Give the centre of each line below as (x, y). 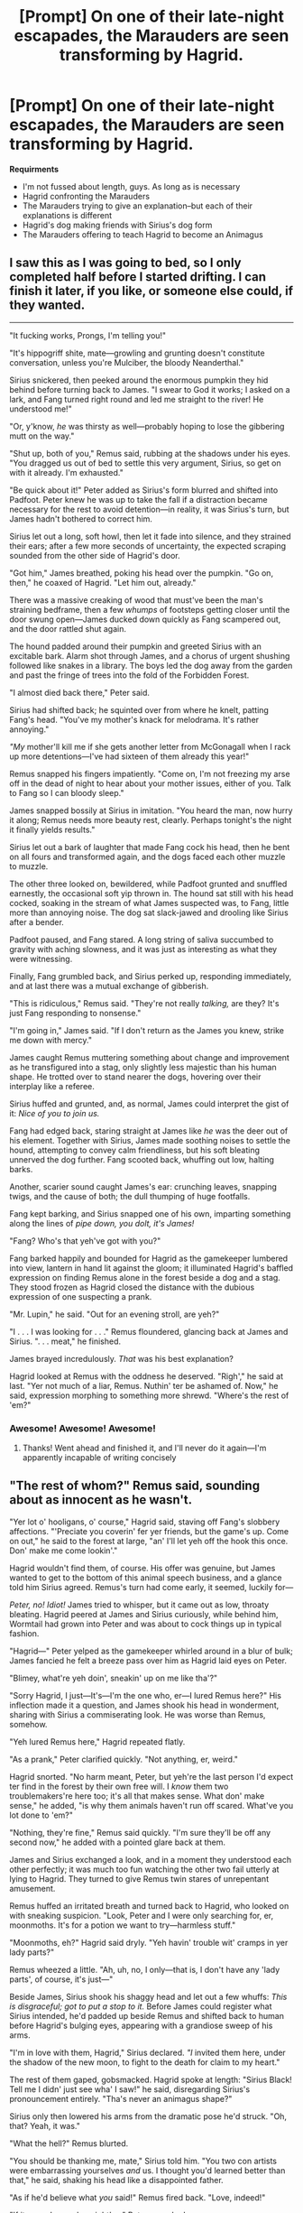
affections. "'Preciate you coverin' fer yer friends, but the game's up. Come (149, 1531)
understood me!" (41, 409)
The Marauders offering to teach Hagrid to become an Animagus (142, 234)
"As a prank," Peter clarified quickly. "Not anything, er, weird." (124, 1759)
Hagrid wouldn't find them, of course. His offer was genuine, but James (142, 1568)
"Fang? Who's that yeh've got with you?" (85, 1241)
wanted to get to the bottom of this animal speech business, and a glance (146, 1578)
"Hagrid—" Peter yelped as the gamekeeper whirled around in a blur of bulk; (151, 1651)
